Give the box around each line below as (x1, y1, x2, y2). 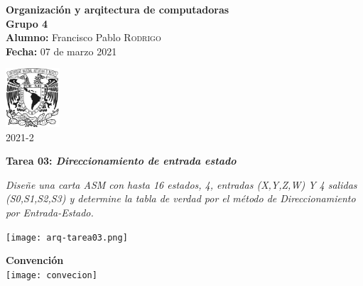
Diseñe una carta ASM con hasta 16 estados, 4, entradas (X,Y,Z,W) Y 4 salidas (6, 177, 357, 192)
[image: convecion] (6, 270, 97, 280)
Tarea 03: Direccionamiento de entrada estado (6, 153, 237, 168)
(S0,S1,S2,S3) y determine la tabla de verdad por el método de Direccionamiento (6, 191, 356, 206)
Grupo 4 (6, 16, 48, 31)
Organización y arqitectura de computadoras (6, 2, 229, 16)
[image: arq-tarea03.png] (6, 232, 128, 243)
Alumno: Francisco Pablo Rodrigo (6, 30, 161, 45)
